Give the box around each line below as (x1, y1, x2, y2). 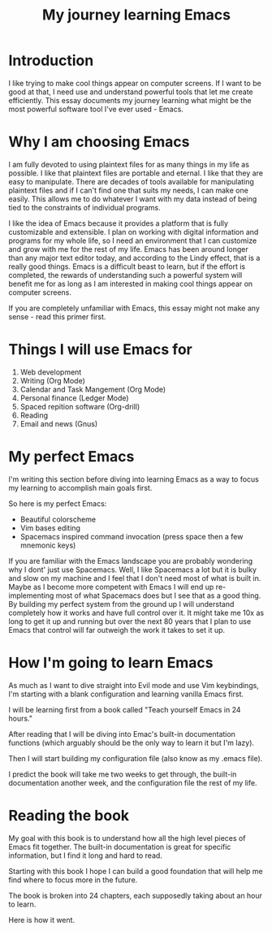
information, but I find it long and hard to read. (8, 851, 162, 860)
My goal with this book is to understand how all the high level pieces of (8, 833, 246, 842)
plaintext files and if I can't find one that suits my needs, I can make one (8, 185, 249, 195)
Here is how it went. (8, 915, 76, 925)
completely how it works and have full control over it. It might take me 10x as (8, 608, 265, 617)
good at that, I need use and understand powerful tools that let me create (8, 87, 253, 97)
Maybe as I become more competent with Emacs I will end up (8, 582, 214, 591)
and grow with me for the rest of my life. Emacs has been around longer (8, 244, 249, 253)
